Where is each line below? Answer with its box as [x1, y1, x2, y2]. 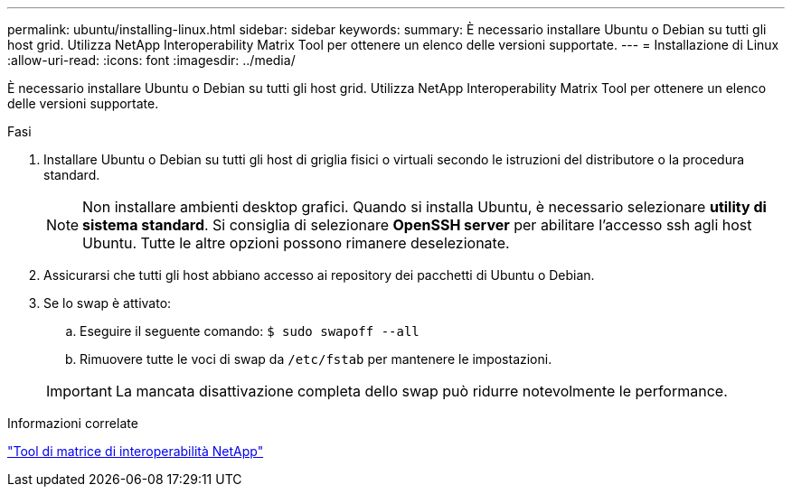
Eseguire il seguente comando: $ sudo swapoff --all [80, 323, 420, 339]
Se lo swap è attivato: [43, 295, 172, 311]
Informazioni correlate [7, 415, 138, 431]
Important [46, 382, 112, 400]
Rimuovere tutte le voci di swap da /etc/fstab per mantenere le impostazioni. [80, 351, 552, 367]
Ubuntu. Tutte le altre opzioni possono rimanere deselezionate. [82, 234, 510, 252]
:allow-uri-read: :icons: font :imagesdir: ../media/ [7, 52, 296, 68]
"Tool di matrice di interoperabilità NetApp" [7, 443, 264, 459]
